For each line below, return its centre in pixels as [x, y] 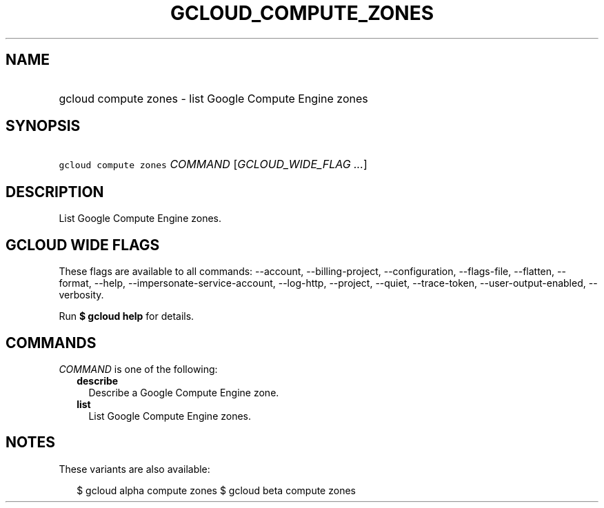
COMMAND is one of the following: [138, 369]
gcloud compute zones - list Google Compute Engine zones [213, 98]
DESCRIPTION [55, 192]
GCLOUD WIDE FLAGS [83, 245]
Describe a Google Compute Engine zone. [184, 392]
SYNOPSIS [43, 126]
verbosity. [81, 295]
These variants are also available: [134, 469]
